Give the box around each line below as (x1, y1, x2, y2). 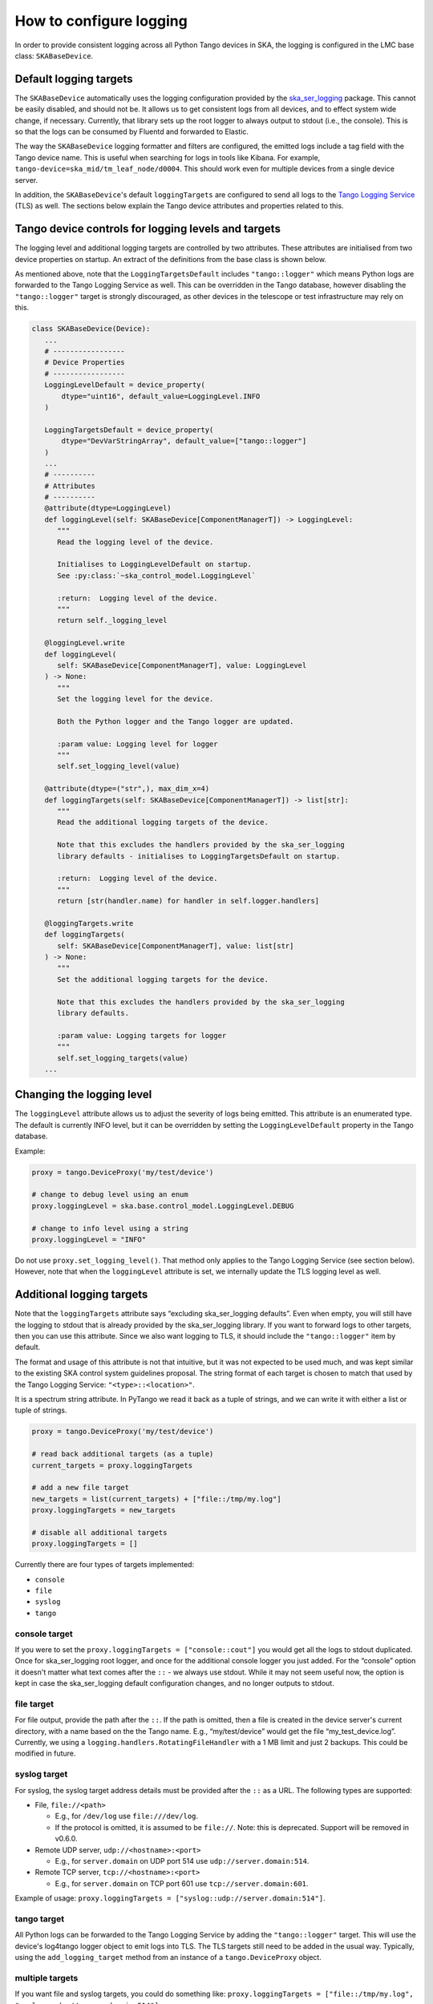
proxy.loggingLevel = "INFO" (31, 1234, 147, 1244)
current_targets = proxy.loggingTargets (31, 1461, 192, 1470)
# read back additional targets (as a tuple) (31, 1449, 214, 1459)
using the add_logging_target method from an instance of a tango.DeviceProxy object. (14, 1953, 322, 1962)
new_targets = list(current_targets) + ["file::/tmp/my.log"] (31, 1494, 281, 1503)
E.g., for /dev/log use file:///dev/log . (55, 1812, 199, 1821)
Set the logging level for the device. (57, 694, 214, 704)
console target (14, 1628, 73, 1639)
